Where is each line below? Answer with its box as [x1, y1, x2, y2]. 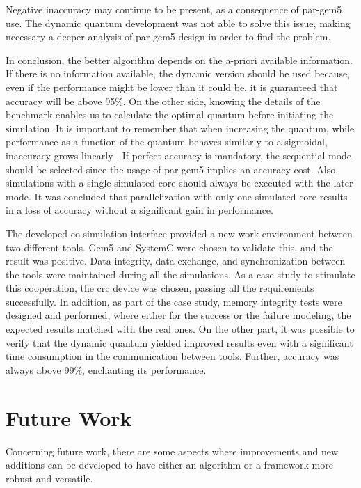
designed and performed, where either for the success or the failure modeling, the [6, 308, 351, 322]
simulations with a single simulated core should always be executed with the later [6, 175, 353, 190]
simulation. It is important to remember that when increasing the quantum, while [6, 120, 355, 135]
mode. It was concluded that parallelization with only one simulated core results [6, 189, 348, 203]
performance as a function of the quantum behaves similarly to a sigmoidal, [6, 134, 328, 149]
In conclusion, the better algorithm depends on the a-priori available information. [6, 52, 353, 67]
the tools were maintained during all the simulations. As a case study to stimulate [6, 267, 355, 281]
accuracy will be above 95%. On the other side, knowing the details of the [6, 93, 321, 108]
